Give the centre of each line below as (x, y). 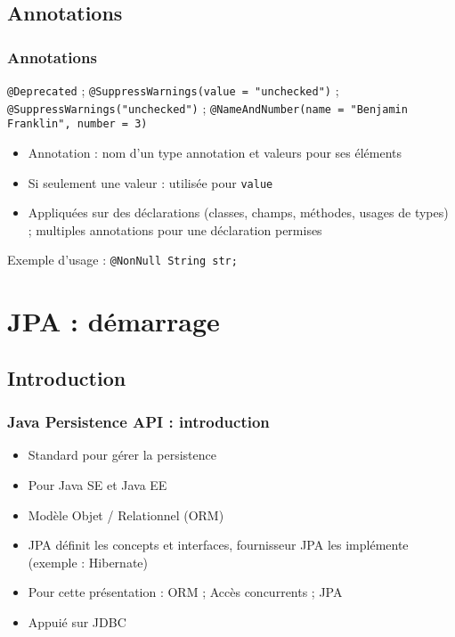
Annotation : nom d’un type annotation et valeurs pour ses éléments (215, 152)
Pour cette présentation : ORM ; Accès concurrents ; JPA (185, 592)
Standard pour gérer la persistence (122, 455)
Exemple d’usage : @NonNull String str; (122, 260)
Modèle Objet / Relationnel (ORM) (126, 514)
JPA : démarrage (114, 321)
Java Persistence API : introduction (138, 422)
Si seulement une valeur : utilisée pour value (150, 182)
